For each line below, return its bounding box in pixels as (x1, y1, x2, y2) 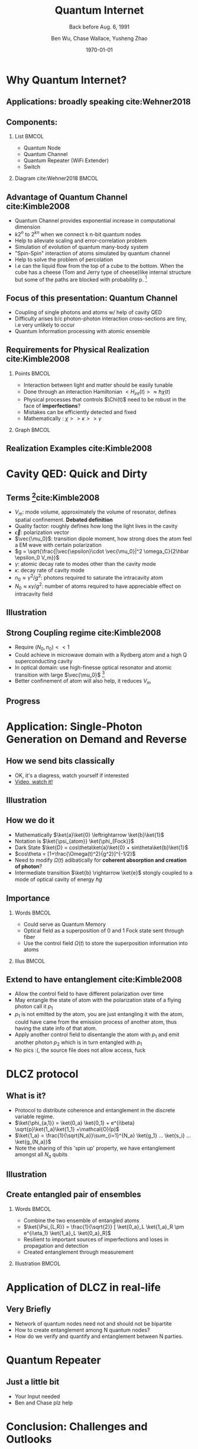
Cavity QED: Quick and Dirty (6, 467, 148, 481)
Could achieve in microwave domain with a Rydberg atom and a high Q (14, 651, 187, 658)
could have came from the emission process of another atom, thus (14, 1018, 177, 1026)
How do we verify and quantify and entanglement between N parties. (14, 1333, 183, 1340)
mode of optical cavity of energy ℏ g (14, 875, 102, 882)
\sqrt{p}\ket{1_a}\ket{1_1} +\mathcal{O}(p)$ (14, 1125, 119, 1132)
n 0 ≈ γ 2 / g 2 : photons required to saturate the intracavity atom (14, 572, 164, 583)
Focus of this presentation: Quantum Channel (6, 293, 178, 303)
